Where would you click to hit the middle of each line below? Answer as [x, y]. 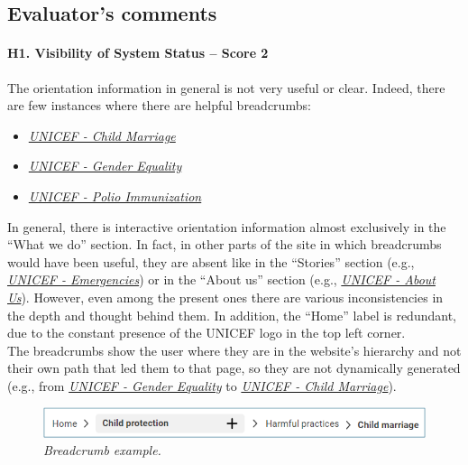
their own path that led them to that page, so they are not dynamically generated [234, 368]
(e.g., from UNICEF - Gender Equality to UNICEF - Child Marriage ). [202, 385]
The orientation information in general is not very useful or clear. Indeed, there [226, 87]
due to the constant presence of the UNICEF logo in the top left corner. [206, 333]
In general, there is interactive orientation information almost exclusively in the [227, 226]
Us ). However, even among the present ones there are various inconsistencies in [225, 297]
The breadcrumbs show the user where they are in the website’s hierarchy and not [234, 350]
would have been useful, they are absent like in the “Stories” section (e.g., [211, 261]
